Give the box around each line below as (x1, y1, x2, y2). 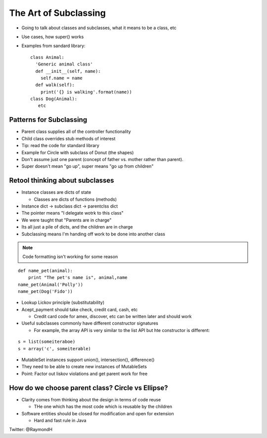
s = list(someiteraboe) (18, 339, 76, 344)
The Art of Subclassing (9, 7, 106, 18)
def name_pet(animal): (18, 268, 73, 274)
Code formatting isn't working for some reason (22, 254, 118, 260)
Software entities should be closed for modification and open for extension (21, 410, 174, 416)
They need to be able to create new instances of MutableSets (21, 364, 147, 370)
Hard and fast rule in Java (34, 417, 87, 423)
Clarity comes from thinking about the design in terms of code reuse (21, 396, 161, 402)
